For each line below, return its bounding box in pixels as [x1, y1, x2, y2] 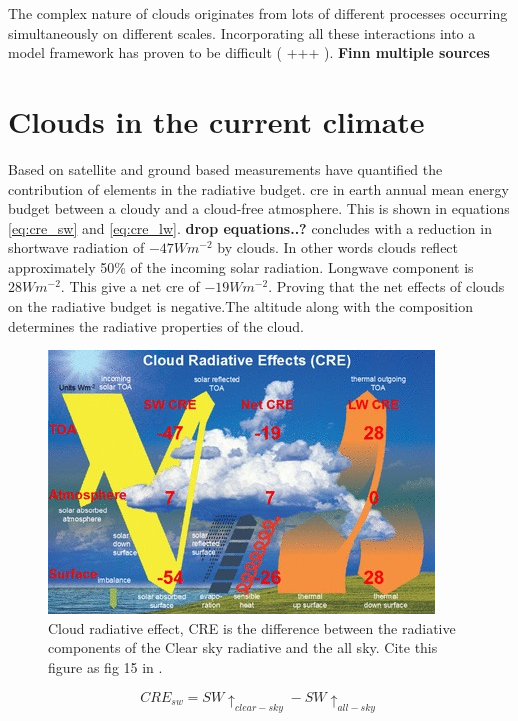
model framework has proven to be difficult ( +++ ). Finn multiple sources [8, 42, 490, 63]
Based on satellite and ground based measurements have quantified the [8, 158, 443, 179]
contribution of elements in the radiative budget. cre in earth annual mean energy [8, 178, 509, 199]
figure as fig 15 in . [48, 657, 163, 678]
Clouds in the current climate [8, 100, 425, 141]
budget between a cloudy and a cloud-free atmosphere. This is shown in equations [8, 198, 510, 219]
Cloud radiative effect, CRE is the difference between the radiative [48, 617, 456, 638]
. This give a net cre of [60, 276, 200, 297]
